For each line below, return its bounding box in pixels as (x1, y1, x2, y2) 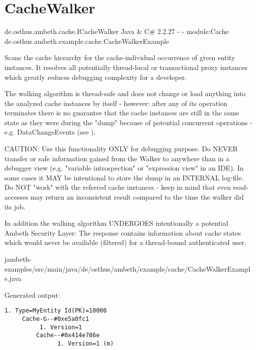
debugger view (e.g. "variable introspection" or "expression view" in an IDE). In (4, 163, 244, 173)
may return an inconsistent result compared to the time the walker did (31, 192, 244, 202)
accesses (4, 192, 29, 202)
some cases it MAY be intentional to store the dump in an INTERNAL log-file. (4, 172, 244, 182)
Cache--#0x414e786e (36, 332, 100, 339)
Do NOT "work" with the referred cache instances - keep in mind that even (4, 182, 231, 192)
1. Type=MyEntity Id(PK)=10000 (4, 307, 107, 315)
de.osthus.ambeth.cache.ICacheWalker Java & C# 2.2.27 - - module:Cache (4, 26, 229, 36)
